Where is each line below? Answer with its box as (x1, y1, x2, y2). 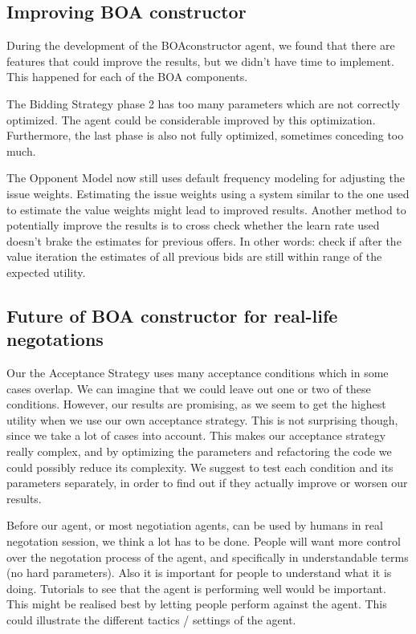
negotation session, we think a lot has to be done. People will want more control (6, 533, 401, 550)
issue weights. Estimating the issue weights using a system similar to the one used (6, 185, 410, 201)
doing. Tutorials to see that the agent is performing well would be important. (6, 579, 386, 596)
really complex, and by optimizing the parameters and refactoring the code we (6, 443, 392, 460)
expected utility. (6, 263, 86, 280)
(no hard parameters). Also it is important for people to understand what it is (6, 564, 392, 581)
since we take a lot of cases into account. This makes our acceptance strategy (6, 427, 386, 444)
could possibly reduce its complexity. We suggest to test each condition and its (6, 458, 394, 475)
